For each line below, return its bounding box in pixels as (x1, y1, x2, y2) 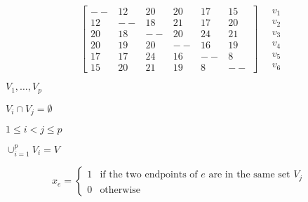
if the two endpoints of (100, 170, 198, 180)
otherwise (100, 184, 141, 195)
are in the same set (208, 170, 290, 180)
